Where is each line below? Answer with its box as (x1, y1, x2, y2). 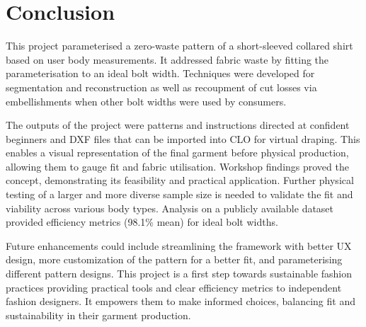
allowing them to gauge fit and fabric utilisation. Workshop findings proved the (6, 159, 349, 173)
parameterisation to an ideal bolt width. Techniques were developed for (6, 66, 315, 81)
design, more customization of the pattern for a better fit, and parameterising (6, 252, 343, 267)
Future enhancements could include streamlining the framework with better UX (6, 238, 352, 253)
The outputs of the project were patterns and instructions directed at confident (6, 117, 350, 132)
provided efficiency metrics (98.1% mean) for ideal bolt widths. (6, 214, 278, 229)
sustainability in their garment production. (6, 307, 191, 322)
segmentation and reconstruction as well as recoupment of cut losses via (6, 79, 317, 94)
